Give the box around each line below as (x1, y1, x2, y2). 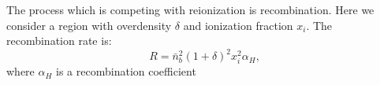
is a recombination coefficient (56, 63, 196, 79)
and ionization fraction (183, 17, 293, 33)
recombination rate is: (6, 32, 112, 49)
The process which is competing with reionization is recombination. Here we (6, 2, 374, 17)
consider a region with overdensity (6, 17, 172, 33)
